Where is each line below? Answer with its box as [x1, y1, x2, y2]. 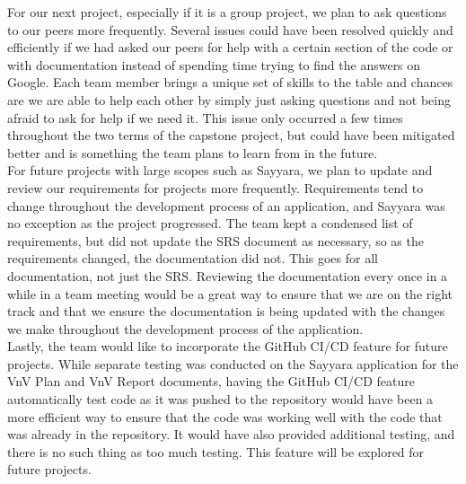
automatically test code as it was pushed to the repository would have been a [7, 390, 434, 409]
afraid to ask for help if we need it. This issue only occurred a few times [7, 108, 403, 127]
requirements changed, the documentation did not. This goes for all [7, 249, 378, 268]
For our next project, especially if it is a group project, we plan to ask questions [7, 3, 447, 21]
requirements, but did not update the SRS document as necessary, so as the [7, 231, 424, 250]
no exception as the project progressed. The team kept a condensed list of [7, 214, 413, 233]
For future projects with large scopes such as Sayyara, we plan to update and [7, 161, 433, 180]
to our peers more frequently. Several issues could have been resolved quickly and [7, 20, 453, 39]
